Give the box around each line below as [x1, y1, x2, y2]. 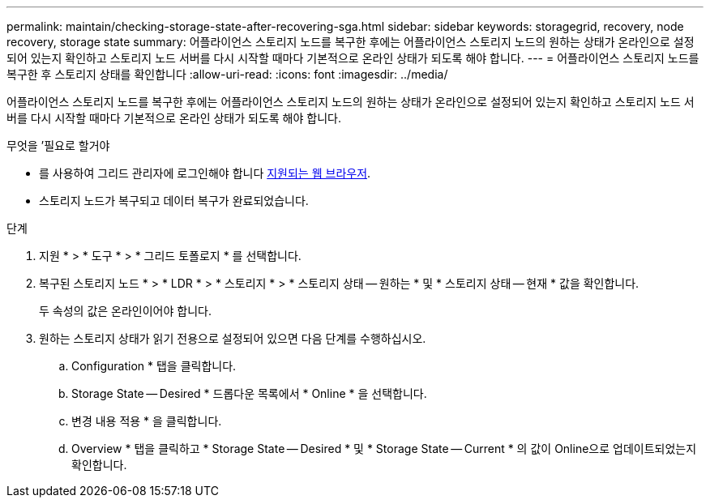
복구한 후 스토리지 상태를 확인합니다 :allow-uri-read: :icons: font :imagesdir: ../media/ [6, 67, 448, 81]
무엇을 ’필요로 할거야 [6, 139, 110, 152]
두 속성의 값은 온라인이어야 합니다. [39, 304, 212, 318]
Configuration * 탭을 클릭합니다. [71, 359, 237, 373]
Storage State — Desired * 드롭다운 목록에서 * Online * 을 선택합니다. [71, 387, 427, 400]
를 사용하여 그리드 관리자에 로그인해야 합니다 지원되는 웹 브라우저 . [39, 166, 371, 180]
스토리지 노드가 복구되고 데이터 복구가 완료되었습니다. [39, 194, 309, 207]
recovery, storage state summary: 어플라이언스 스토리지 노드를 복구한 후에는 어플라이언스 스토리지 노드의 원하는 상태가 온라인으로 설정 [6, 35, 695, 49]
